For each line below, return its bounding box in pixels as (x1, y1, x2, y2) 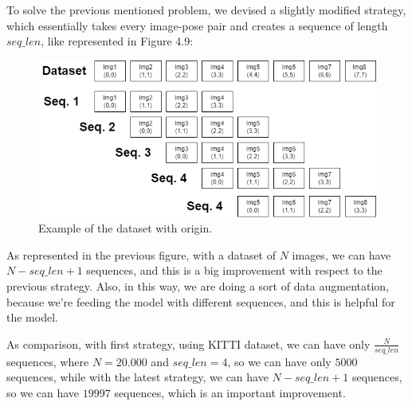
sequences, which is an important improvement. (114, 384, 346, 400)
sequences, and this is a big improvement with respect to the (86, 262, 383, 279)
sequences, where (6, 353, 89, 369)
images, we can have (292, 246, 391, 263)
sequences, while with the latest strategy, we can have (6, 369, 269, 385)
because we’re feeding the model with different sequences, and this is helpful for (6, 293, 395, 310)
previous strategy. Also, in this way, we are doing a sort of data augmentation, (6, 278, 390, 295)
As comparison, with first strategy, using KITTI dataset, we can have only (6, 335, 371, 352)
